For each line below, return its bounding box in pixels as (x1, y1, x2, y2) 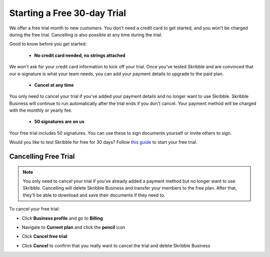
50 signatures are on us (34, 119, 84, 125)
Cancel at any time (34, 82, 74, 88)
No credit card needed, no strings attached (34, 52, 125, 58)
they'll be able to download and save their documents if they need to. (22, 192, 165, 198)
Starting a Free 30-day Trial (9, 7, 126, 18)
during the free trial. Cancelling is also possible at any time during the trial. (9, 31, 162, 37)
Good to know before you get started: (9, 41, 87, 47)
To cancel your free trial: (9, 206, 60, 212)
